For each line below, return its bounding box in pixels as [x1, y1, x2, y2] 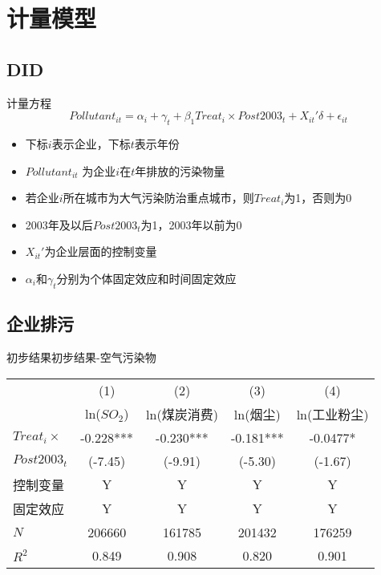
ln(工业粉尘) [296, 404, 369, 423]
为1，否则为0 [284, 189, 352, 206]
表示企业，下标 [51, 135, 131, 152]
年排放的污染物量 [135, 162, 225, 179]
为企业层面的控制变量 [44, 243, 157, 260]
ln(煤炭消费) [146, 404, 218, 423]
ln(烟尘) [233, 404, 281, 423]
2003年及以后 [25, 216, 93, 233]
